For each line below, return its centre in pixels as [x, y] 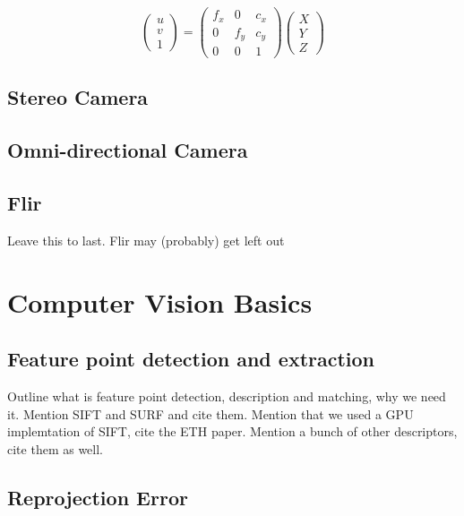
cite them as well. [55, 448]
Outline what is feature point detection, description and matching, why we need [227, 396]
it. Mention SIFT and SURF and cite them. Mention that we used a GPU [211, 413]
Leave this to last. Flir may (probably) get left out [146, 240]
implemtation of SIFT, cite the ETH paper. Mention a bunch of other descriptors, [232, 431]
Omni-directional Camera [128, 150]
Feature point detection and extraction [191, 359]
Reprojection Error [98, 497]
